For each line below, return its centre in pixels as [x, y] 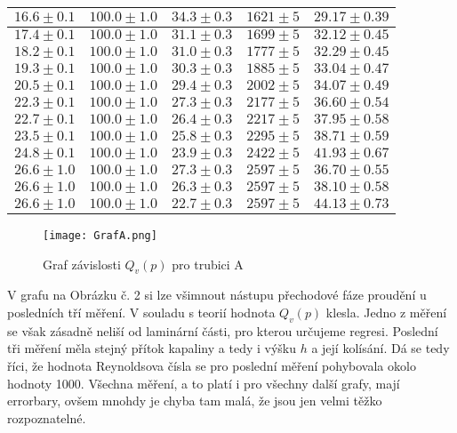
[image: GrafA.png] [100, 236]
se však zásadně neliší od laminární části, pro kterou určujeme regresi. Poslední [223, 330]
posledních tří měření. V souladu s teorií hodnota [141, 313]
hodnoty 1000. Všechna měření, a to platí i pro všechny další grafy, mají [204, 383]
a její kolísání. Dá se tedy [381, 348]
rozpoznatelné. [47, 417]
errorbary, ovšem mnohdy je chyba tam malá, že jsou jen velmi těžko [195, 401]
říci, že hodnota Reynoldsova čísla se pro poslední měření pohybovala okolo [212, 366]
